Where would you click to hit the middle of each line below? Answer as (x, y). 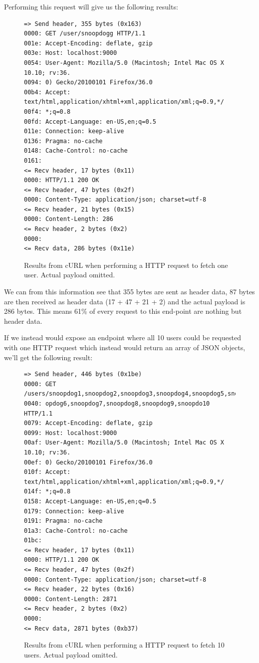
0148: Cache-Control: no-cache (76, 151)
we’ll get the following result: (48, 357)
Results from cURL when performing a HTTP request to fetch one (126, 265)
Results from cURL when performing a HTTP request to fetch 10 (124, 645)
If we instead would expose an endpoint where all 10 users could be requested (123, 337)
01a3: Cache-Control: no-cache (76, 531)
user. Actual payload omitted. (70, 275)
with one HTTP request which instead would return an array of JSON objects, (125, 347)
